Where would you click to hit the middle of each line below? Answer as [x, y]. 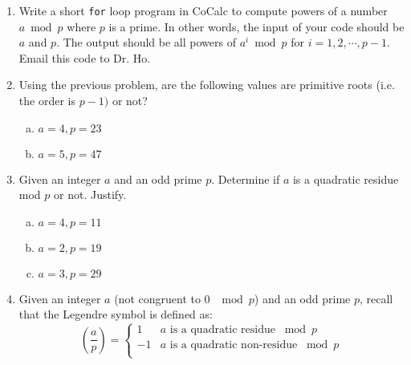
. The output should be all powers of [146, 42]
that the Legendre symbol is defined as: [116, 314]
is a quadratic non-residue [234, 345]
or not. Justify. [90, 195]
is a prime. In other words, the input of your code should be [256, 26]
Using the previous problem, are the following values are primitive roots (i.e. [207, 85]
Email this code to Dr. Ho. [85, 57]
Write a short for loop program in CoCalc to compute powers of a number [203, 10]
